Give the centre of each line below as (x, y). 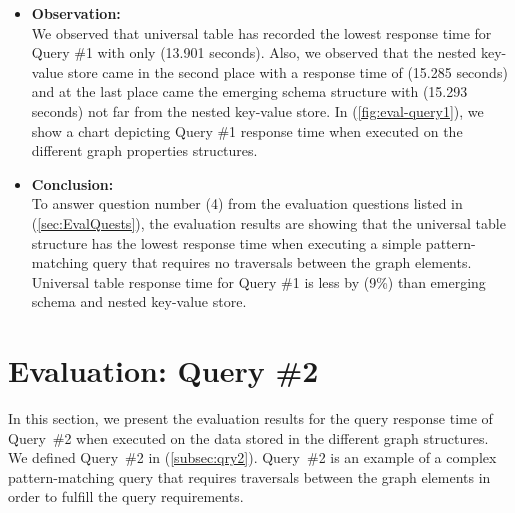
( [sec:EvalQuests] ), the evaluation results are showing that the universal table (268, 222)
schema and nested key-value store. (139, 301)
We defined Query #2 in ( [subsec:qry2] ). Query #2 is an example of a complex (252, 457)
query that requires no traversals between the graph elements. (282, 262)
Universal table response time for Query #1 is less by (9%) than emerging (258, 281)
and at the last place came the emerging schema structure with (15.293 (249, 91)
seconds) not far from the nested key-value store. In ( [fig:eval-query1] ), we (257, 110)
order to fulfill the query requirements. (126, 496)
